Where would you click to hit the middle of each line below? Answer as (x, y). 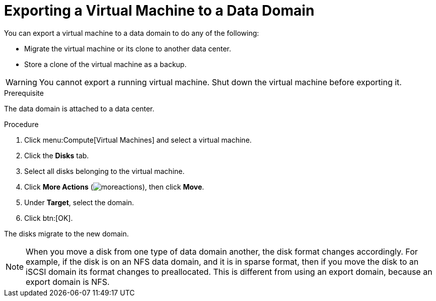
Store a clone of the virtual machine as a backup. (105, 64)
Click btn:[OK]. (49, 218)
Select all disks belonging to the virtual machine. (104, 171)
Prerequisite (24, 93)
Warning (21, 82)
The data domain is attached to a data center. (79, 108)
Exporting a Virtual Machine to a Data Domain (159, 11)
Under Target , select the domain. (79, 202)
